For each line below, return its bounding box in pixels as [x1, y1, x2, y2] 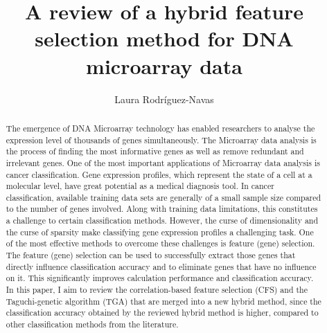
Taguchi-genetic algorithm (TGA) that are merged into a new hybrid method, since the [6, 295, 321, 307]
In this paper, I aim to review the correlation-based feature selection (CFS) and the [6, 284, 308, 296]
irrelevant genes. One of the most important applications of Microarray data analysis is [6, 156, 320, 168]
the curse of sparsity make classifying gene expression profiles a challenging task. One [6, 226, 314, 237]
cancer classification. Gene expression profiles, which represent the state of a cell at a [6, 168, 312, 180]
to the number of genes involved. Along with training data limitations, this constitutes [6, 203, 318, 215]
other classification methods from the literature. [6, 318, 179, 330]
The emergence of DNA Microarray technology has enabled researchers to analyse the [6, 122, 315, 134]
